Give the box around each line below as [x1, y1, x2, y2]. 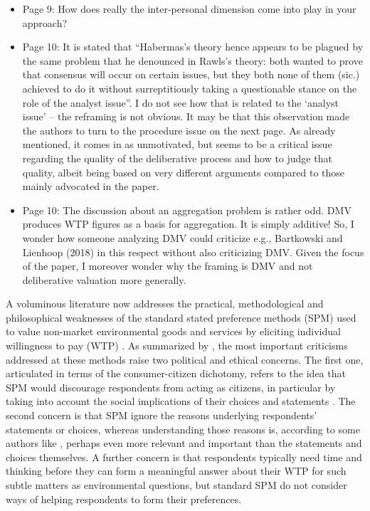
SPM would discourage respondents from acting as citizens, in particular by [6, 379, 336, 394]
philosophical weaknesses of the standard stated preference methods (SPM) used [6, 310, 356, 325]
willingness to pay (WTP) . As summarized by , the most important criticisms [6, 338, 348, 353]
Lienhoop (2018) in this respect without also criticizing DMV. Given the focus [22, 244, 364, 259]
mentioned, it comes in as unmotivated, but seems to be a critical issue [22, 137, 332, 152]
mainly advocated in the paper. [22, 179, 159, 194]
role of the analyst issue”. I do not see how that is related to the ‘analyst [22, 95, 339, 110]
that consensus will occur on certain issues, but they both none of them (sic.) [22, 67, 360, 82]
